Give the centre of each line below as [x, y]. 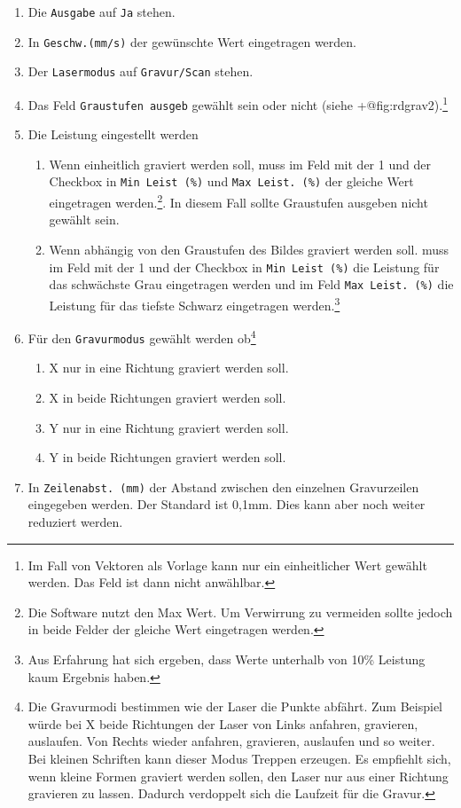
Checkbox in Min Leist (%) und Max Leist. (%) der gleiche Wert [231, 181]
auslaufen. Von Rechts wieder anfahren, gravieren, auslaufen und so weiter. [231, 741]
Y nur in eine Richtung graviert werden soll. [169, 427]
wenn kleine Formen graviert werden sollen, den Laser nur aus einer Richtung [238, 776]
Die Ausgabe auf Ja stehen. [102, 12]
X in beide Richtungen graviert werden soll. [168, 398]
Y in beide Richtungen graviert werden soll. [168, 457]
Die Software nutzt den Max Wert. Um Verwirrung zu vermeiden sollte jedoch [240, 612]
